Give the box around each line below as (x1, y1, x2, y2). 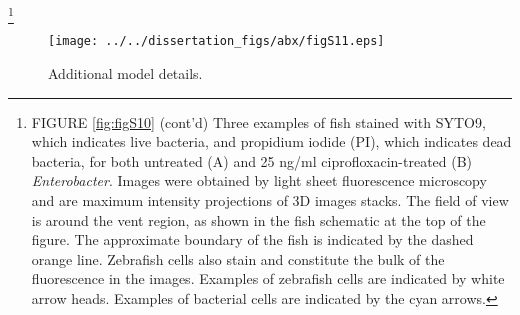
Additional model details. (48, 62, 203, 83)
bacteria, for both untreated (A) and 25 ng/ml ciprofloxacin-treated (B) (31, 150, 473, 171)
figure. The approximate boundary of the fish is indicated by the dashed (31, 229, 474, 250)
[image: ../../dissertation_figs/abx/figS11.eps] (48, 34, 385, 49)
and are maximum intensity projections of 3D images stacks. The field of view (31, 189, 509, 210)
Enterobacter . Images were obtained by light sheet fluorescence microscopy (31, 170, 487, 191)
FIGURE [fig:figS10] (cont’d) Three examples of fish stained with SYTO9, (31, 111, 486, 132)
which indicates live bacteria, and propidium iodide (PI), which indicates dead (31, 131, 512, 152)
